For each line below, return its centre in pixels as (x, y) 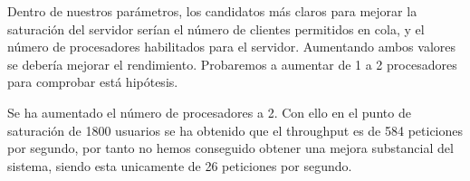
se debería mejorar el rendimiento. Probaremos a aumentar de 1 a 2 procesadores (232, 64)
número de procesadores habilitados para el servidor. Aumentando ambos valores (232, 47)
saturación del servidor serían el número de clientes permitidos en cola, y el (216, 29)
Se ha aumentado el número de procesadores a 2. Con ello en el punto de (209, 112)
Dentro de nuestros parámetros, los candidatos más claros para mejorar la (212, 11)
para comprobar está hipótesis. (93, 82)
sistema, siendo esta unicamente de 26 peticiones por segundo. (180, 165)
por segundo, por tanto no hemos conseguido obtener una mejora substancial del (230, 148)
